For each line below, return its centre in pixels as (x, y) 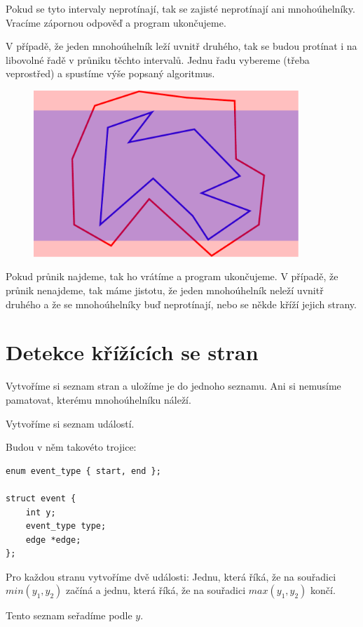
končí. (323, 590)
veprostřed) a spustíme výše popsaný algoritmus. (110, 73)
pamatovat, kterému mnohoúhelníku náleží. (98, 399)
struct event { (41, 498)
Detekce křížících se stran (132, 352)
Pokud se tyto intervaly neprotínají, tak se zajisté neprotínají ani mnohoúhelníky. (180, 8)
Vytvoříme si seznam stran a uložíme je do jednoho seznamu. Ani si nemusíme (173, 386)
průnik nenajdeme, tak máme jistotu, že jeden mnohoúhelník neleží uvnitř (165, 290)
